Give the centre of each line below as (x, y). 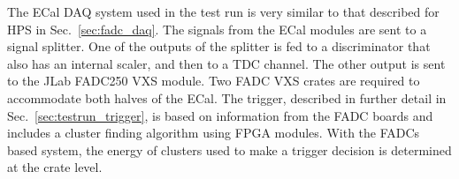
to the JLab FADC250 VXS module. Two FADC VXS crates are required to (214, 81)
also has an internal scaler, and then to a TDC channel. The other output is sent (226, 63)
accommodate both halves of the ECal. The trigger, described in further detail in (227, 97)
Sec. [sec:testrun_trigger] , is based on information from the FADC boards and (220, 115)
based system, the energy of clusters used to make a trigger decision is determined (229, 149)
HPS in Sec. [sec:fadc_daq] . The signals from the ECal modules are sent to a (217, 29)
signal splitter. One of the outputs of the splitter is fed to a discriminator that (219, 46)
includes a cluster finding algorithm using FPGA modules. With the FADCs (214, 133)
